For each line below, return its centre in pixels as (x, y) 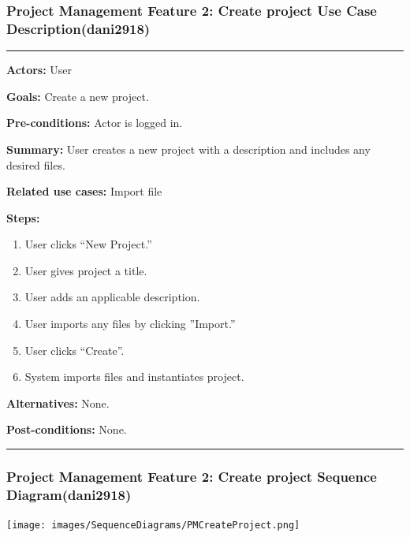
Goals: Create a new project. (78, 96)
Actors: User (39, 70)
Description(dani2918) (78, 28)
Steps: (23, 217)
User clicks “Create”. (75, 350)
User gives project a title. (86, 270)
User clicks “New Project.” (88, 244)
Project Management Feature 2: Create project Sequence (192, 476)
